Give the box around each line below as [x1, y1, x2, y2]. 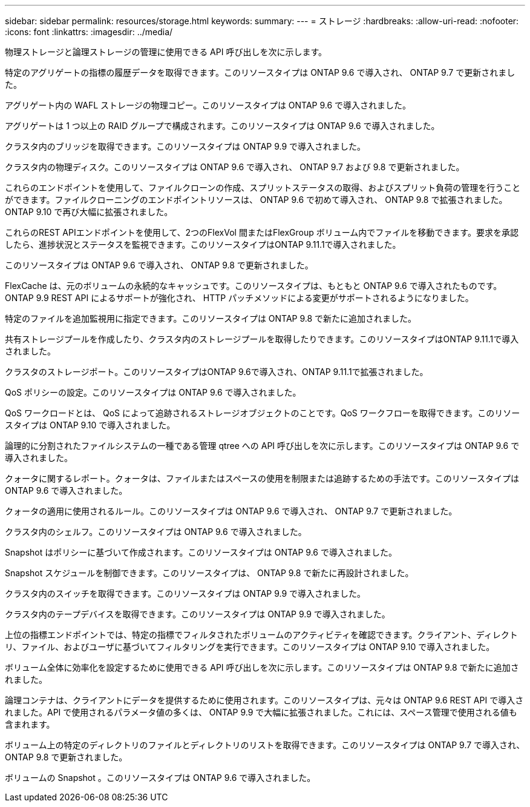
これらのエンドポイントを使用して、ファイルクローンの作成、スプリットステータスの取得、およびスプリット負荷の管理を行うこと [5, 182, 521, 193]
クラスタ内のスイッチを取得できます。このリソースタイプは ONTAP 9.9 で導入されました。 [5, 588, 366, 599]
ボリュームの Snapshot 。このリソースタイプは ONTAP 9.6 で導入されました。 [5, 772, 316, 783]
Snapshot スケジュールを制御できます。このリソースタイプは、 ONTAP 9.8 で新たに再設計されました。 [5, 568, 414, 578]
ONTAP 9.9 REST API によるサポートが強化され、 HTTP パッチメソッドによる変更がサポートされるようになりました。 [5, 293, 474, 303]
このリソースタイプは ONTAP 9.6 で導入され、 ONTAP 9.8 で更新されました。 [5, 260, 313, 270]
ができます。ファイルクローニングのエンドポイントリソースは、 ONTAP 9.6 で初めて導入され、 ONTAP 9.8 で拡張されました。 [5, 194, 508, 205]
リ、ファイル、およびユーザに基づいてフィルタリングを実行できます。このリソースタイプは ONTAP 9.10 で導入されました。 [5, 642, 495, 652]
